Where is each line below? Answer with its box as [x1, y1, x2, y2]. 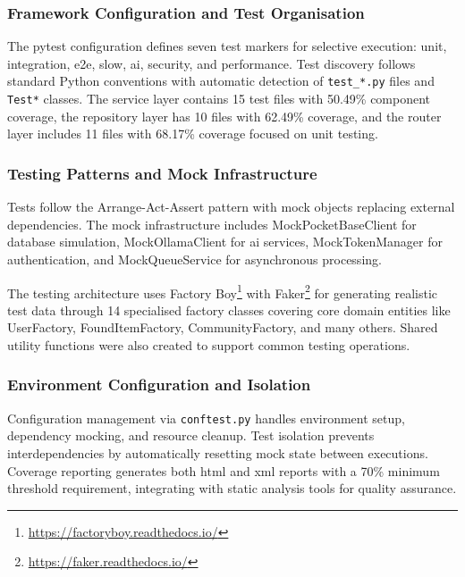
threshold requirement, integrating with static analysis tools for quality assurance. [7, 479, 457, 498]
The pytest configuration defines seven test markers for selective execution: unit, [7, 37, 447, 55]
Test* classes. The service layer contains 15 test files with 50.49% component [7, 89, 431, 108]
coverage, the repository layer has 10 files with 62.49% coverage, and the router [7, 106, 442, 125]
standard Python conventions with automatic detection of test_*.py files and [7, 71, 435, 90]
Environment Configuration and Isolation [7, 373, 311, 396]
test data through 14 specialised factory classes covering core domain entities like [7, 300, 451, 319]
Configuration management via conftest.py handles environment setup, [7, 408, 405, 427]
